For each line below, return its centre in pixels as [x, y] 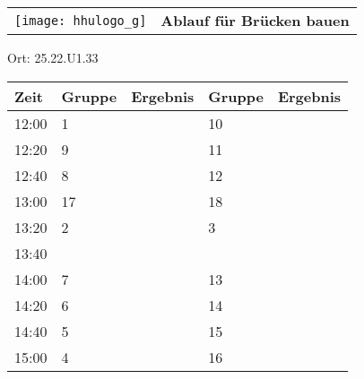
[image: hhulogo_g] [81, 20]
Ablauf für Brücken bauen [255, 20]
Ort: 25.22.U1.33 [53, 57]
